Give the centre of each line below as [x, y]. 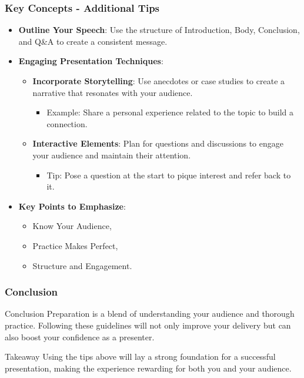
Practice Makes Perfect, [75, 245]
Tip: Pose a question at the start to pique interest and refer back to [169, 175]
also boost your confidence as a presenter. [80, 336]
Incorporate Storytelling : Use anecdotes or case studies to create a [159, 81]
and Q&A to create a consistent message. [93, 41]
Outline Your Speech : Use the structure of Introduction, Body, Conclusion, [159, 30]
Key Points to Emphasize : [72, 206]
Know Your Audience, [72, 226]
